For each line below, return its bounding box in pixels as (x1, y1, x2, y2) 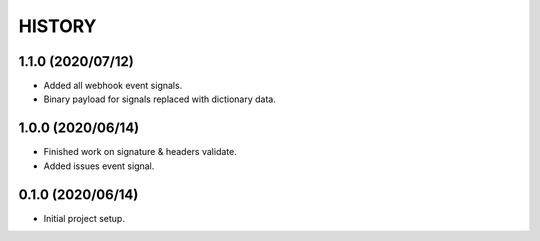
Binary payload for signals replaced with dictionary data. (43, 93, 277, 105)
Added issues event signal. (43, 160, 155, 172)
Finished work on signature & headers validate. (43, 146, 237, 158)
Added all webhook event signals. (43, 80, 183, 92)
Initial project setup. (43, 212, 125, 224)
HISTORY (18, 15, 97, 37)
